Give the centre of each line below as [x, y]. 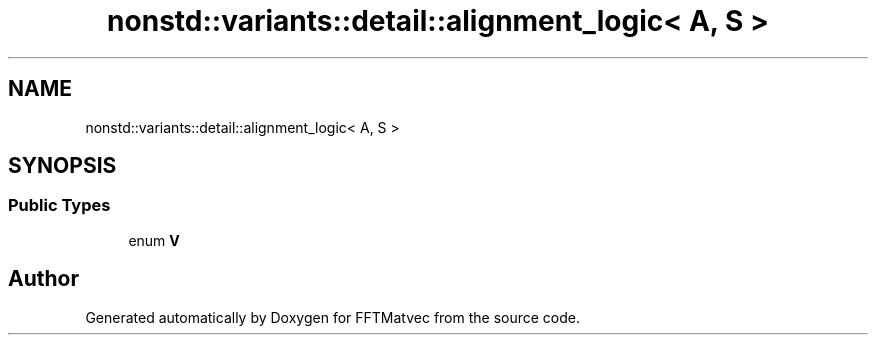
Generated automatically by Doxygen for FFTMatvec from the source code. [333, 317]
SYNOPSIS [62, 166]
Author [43, 279]
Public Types [59, 205]
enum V [154, 240]
